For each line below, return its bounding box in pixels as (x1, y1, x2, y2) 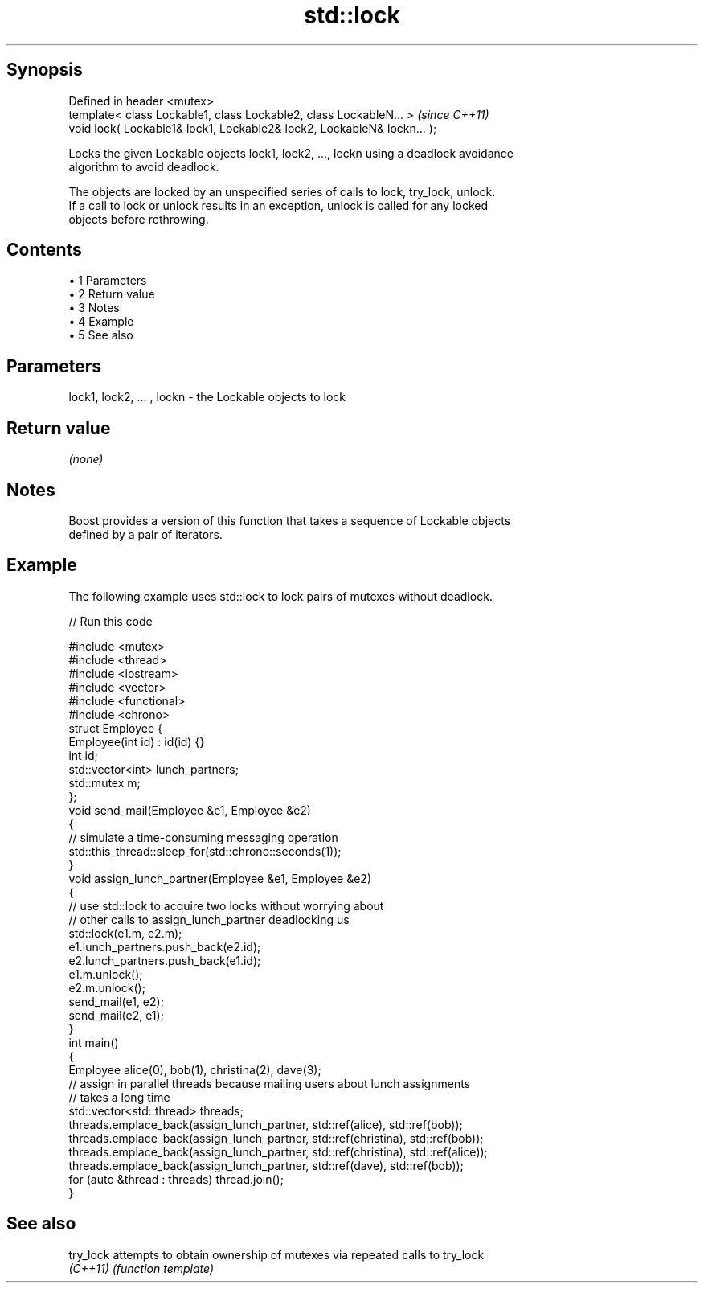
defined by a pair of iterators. (68, 527, 223, 541)
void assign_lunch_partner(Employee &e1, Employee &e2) (68, 871, 371, 885)
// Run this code (68, 614, 153, 628)
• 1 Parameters (68, 273, 147, 288)
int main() (68, 1035, 119, 1049)
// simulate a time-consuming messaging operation (68, 830, 338, 844)
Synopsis (6, 60, 83, 80)
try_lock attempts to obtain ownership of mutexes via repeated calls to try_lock (68, 1247, 485, 1262)
